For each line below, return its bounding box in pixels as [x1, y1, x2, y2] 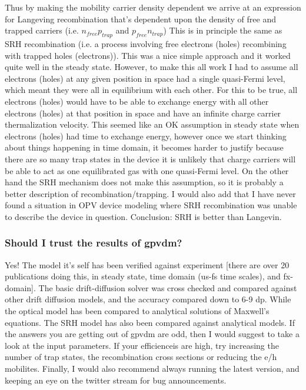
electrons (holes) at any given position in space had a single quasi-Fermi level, [5, 72, 285, 84]
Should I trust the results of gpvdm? [5, 235, 182, 250]
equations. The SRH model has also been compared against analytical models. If [5, 316, 295, 328]
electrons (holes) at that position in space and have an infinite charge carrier [5, 106, 281, 119]
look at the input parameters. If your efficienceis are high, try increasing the [5, 339, 279, 351]
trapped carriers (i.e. [5, 24, 79, 36]
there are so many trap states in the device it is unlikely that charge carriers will [5, 152, 296, 165]
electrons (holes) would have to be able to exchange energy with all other [5, 95, 269, 107]
